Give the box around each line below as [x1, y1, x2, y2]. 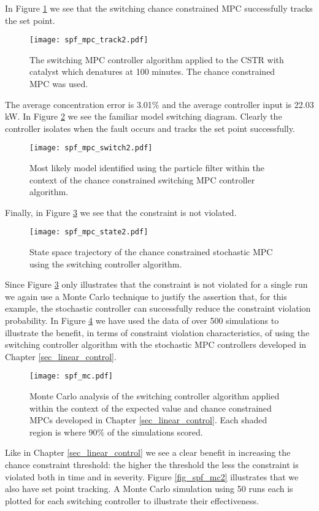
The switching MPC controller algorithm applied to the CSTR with [29, 53, 284, 66]
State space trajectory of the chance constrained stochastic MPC [29, 245, 273, 258]
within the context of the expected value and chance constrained [29, 401, 272, 414]
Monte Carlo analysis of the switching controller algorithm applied [29, 390, 280, 402]
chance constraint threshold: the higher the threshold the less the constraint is [5, 458, 299, 471]
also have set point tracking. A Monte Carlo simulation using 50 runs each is [5, 482, 293, 495]
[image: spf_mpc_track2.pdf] [29, 36, 148, 45]
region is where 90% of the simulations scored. [29, 425, 203, 438]
